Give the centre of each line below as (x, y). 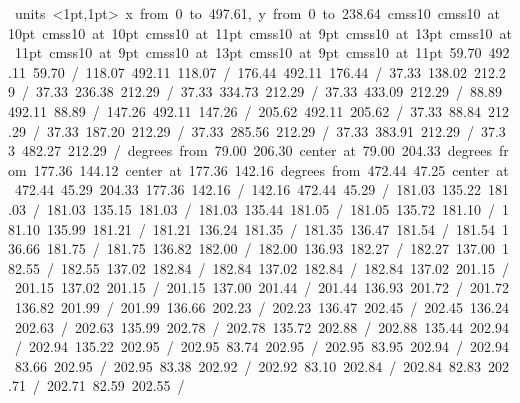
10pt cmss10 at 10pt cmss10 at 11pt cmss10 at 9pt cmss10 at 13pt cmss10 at (260, 32)
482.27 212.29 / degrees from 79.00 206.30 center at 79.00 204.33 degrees (257, 150)
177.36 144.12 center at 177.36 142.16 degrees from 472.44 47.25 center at (271, 169)
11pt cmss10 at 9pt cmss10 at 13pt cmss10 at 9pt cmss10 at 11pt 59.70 (248, 52)
